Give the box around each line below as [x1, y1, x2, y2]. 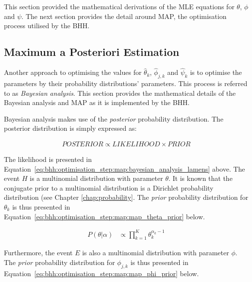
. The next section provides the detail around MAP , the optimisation [21, 11, 227, 21]
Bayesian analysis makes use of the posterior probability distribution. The [4, 113, 223, 123]
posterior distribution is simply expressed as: [4, 123, 137, 133]
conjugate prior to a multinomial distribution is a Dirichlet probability [4, 182, 214, 193]
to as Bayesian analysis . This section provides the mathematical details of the [4, 88, 236, 98]
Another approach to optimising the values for [4, 67, 142, 77]
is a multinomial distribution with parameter [30, 173, 163, 183]
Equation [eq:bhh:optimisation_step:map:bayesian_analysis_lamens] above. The [4, 163, 245, 174]
